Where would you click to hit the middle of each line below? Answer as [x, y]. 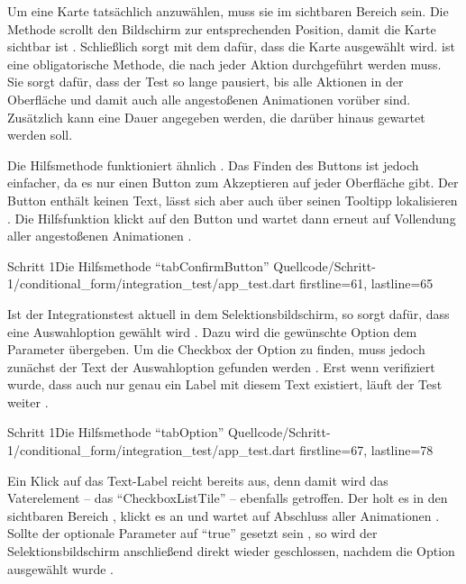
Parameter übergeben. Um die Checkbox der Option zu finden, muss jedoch [216, 349]
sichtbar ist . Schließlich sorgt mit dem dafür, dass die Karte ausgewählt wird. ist [231, 46]
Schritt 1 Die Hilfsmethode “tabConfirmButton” [138, 265]
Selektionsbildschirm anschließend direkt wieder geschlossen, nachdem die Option [231, 551]
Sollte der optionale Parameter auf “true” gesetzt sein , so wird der [192, 533]
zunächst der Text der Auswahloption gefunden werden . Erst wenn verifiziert [221, 366]
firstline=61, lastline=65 [366, 283]
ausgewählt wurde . [60, 568]
